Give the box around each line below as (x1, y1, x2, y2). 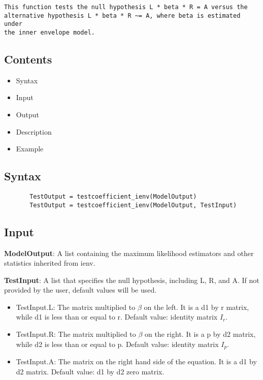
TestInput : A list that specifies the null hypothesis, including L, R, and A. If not (4, 274, 259, 285)
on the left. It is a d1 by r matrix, (144, 301, 249, 312)
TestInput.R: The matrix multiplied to (16, 329, 136, 339)
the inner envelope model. (4, 28, 95, 36)
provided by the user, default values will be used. (4, 284, 157, 295)
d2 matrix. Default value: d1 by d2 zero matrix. (16, 366, 165, 376)
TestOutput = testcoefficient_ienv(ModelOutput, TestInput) (29, 201, 237, 209)
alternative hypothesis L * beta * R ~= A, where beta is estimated (4, 12, 241, 19)
